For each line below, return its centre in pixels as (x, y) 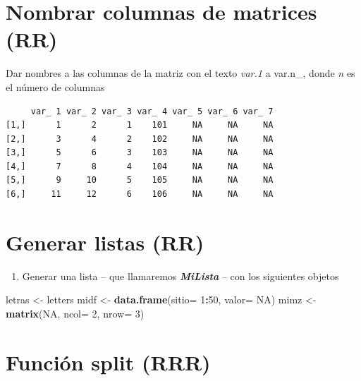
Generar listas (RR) (105, 242)
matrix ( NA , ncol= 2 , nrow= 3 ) (75, 313)
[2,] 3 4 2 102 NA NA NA (140, 139)
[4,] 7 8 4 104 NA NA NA (140, 166)
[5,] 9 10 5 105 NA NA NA (140, 180)
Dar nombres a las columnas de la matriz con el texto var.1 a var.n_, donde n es (180, 73)
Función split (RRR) (108, 362)
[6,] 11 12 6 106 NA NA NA (140, 194)
